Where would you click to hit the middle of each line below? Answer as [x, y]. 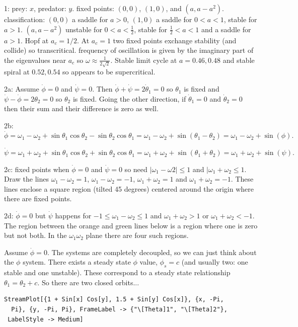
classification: [25, 19]
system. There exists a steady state [77, 262]
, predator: [50, 8]
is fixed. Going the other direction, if [129, 98]
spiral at [17, 72]
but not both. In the [35, 235]
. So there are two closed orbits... [88, 282]
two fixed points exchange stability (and [175, 40]
